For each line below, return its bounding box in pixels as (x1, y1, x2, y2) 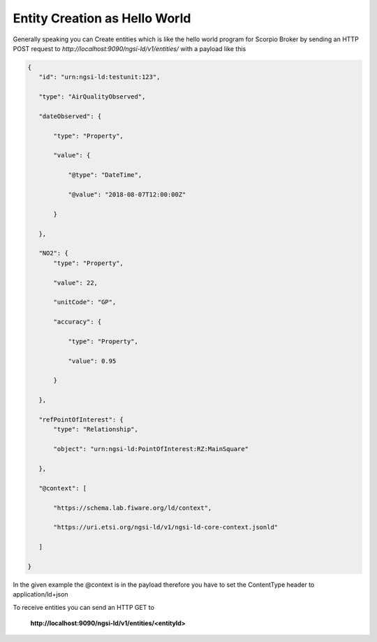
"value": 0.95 (68, 357, 117, 365)
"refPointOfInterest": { (38, 415, 124, 423)
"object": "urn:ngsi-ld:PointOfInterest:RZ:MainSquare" (53, 445, 249, 453)
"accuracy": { (53, 318, 102, 326)
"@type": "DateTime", (68, 171, 142, 179)
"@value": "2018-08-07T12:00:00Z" (68, 191, 186, 199)
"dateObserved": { (38, 112, 102, 120)
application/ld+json (13, 590, 69, 599)
